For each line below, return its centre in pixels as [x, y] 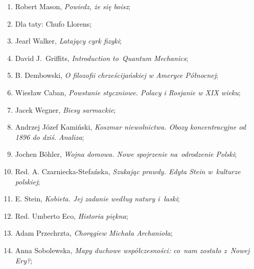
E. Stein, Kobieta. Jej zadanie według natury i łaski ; [97, 199]
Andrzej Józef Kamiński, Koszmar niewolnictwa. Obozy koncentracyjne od [130, 127]
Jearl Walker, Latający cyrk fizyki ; [68, 41]
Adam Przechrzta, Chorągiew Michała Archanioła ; [94, 233]
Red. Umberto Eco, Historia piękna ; [72, 215]
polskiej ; [28, 181]
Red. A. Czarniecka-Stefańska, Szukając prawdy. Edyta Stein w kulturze [128, 171]
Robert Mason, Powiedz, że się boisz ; [73, 6]
